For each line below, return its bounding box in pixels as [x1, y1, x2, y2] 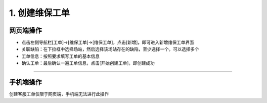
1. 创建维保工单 [9, 7, 70, 18]
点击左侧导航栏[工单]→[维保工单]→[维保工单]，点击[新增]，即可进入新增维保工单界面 [21, 40, 194, 46]
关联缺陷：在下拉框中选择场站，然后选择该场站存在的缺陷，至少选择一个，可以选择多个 [21, 46, 199, 52]
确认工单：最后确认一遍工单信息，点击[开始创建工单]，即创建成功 [21, 60, 155, 66]
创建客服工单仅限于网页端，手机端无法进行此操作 [9, 91, 109, 97]
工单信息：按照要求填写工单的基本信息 [21, 53, 100, 59]
